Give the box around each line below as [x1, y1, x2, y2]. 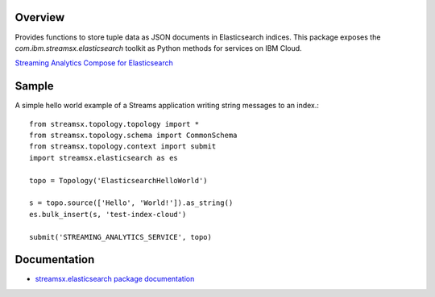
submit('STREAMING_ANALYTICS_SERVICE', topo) [29, 232, 213, 241]
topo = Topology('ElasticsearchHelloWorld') [29, 176, 209, 185]
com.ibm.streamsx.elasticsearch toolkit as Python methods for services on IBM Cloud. [14, 43, 302, 52]
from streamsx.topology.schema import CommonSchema [29, 130, 238, 140]
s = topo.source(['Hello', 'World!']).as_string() [29, 199, 234, 207]
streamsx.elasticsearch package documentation [35, 274, 195, 284]
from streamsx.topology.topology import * [29, 119, 200, 128]
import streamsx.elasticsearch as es [29, 153, 179, 162]
